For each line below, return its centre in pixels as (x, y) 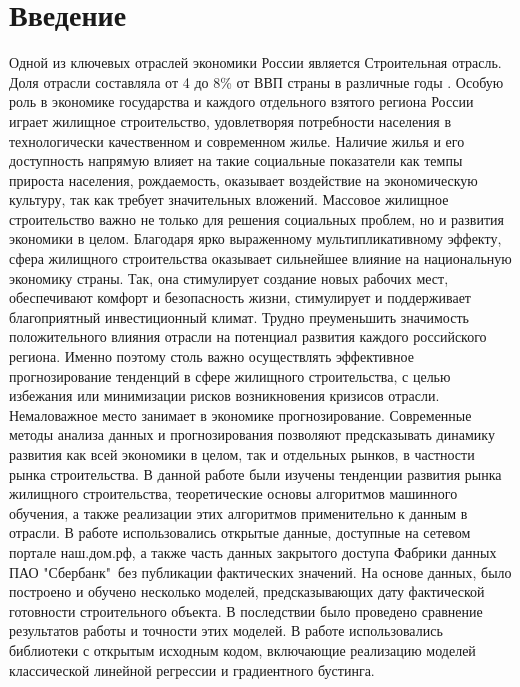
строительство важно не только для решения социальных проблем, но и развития (256, 218)
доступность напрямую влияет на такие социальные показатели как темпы (236, 160)
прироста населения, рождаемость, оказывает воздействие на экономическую (243, 179)
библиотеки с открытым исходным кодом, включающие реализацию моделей (242, 649)
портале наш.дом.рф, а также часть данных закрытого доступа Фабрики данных (253, 551)
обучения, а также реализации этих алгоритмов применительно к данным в (238, 512)
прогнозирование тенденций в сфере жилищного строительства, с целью (230, 375)
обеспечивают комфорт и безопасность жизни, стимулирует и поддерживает (240, 297)
